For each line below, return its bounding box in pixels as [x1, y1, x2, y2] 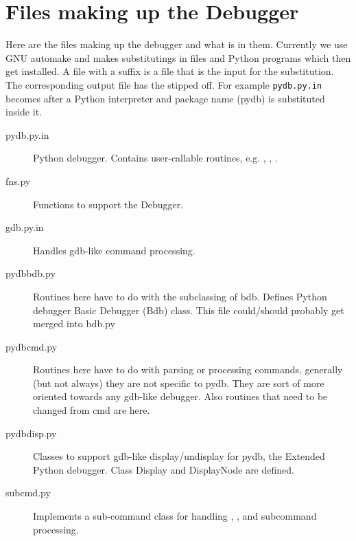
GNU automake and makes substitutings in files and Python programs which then [5, 50, 351, 65]
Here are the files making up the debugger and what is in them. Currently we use [5, 37, 348, 52]
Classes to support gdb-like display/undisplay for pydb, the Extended [33, 449, 325, 463]
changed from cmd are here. [33, 403, 150, 417]
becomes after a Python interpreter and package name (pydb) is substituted [5, 91, 325, 105]
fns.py [5, 173, 31, 188]
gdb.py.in [5, 220, 44, 234]
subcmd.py [5, 485, 51, 500]
